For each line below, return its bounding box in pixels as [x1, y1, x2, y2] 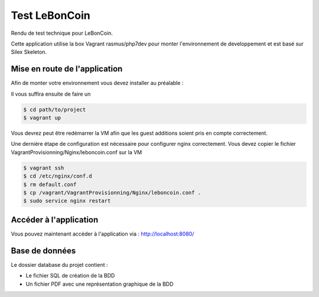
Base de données [11, 246, 76, 256]
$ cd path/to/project [23, 106, 86, 113]
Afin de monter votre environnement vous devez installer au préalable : [11, 80, 184, 87]
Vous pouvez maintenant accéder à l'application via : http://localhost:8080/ [11, 230, 194, 237]
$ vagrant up [23, 115, 61, 121]
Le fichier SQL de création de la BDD [25, 272, 115, 279]
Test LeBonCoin [11, 9, 91, 22]
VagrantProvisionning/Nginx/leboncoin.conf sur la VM [11, 148, 142, 156]
